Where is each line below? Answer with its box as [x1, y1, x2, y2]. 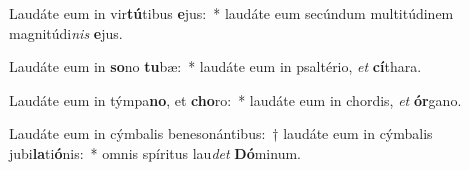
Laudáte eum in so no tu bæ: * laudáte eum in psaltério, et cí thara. [9, 56, 422, 77]
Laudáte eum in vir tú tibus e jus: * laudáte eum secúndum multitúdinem [9, 3, 454, 23]
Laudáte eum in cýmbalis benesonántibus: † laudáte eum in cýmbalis [9, 123, 433, 144]
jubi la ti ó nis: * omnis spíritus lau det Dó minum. [9, 142, 301, 163]
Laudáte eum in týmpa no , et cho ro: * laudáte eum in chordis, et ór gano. [9, 89, 462, 110]
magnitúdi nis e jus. [9, 22, 123, 43]
